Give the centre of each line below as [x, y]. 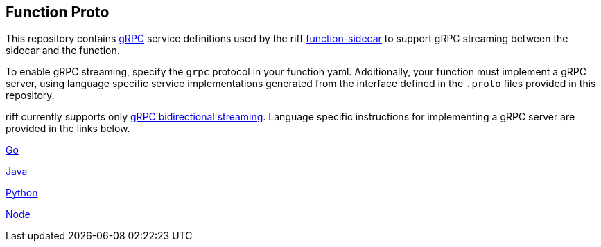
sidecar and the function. [63, 51]
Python [22, 193]
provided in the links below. [68, 129]
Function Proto [58, 12]
